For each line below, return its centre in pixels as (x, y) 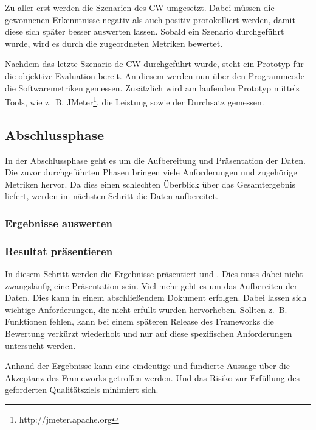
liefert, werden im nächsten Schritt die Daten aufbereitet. (112, 196)
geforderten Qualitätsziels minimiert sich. (82, 389)
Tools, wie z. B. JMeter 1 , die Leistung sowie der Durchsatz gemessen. (135, 101)
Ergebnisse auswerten (59, 223)
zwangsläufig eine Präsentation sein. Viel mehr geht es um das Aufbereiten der (151, 285)
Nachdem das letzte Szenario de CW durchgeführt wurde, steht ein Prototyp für (154, 64)
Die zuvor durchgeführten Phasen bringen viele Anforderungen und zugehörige (151, 172)
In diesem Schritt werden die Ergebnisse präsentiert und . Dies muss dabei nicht (154, 274)
